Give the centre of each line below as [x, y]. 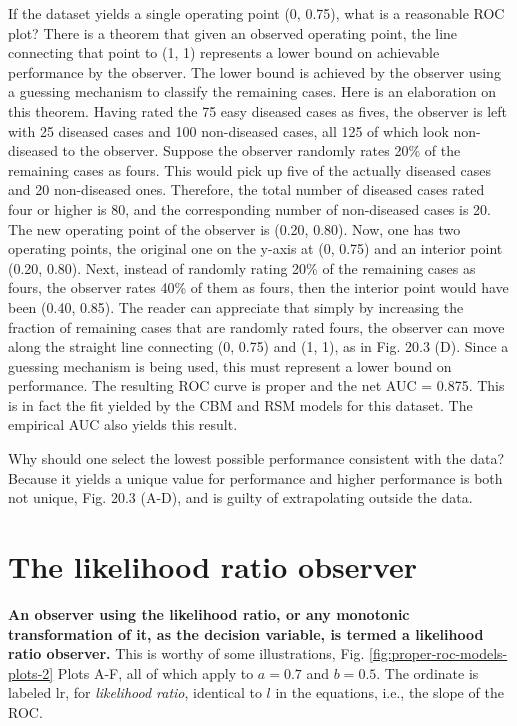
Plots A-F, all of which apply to [155, 672]
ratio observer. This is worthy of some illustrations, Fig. [186, 653]
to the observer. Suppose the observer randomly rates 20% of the [261, 150]
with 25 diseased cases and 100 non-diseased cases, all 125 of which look [228, 130]
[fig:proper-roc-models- [438, 653]
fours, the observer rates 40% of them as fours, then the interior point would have [258, 287]
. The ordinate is [427, 672]
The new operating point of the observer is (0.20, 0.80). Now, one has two [234, 228]
